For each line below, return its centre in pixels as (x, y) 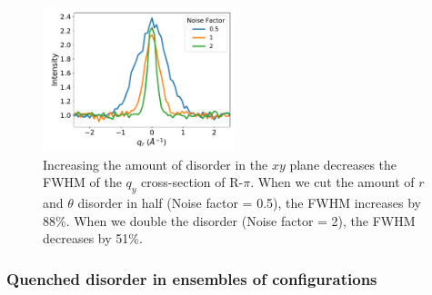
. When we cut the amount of (332, 182)
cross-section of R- (192, 182)
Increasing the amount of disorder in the (156, 164)
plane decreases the (343, 164)
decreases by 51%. (93, 238)
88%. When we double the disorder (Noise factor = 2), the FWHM (229, 220)
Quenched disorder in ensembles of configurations (192, 278)
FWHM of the (82, 182)
